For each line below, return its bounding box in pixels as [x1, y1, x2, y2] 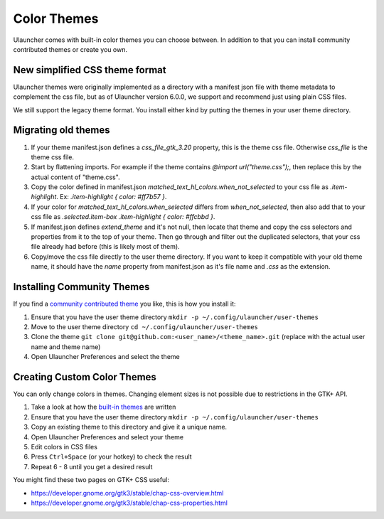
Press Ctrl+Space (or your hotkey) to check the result [31, 452, 192, 461]
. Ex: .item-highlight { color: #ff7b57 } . [55, 193, 167, 201]
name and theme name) [31, 342, 101, 351]
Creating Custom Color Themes [13, 370, 156, 383]
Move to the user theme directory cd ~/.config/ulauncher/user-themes [31, 322, 259, 331]
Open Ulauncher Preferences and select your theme [31, 432, 184, 441]
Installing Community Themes [13, 281, 150, 293]
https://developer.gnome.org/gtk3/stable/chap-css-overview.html [31, 488, 224, 497]
